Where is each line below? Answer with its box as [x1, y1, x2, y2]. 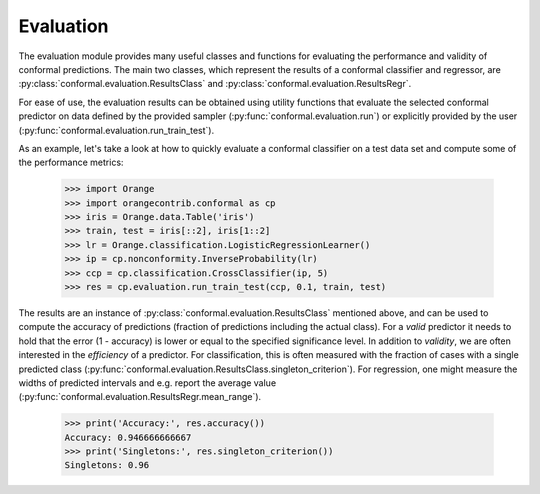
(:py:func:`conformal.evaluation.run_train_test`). [18, 124, 215, 136]
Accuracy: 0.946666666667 [64, 431, 192, 443]
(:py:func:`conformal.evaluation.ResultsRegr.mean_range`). [18, 391, 262, 403]
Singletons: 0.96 [64, 460, 150, 471]
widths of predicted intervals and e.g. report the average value [18, 376, 277, 389]
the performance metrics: [18, 156, 124, 169]
